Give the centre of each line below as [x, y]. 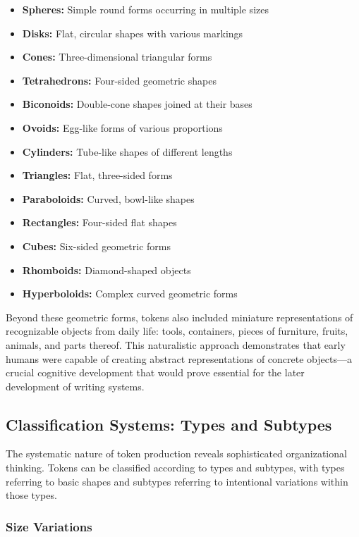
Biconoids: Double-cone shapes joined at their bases [137, 104]
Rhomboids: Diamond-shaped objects [107, 270]
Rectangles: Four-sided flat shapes [99, 222]
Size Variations [49, 526]
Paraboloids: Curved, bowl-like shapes [108, 198]
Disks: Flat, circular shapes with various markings [133, 33]
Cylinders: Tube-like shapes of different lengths [127, 151]
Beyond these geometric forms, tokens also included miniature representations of [179, 317]
